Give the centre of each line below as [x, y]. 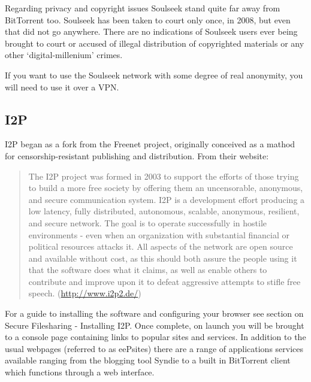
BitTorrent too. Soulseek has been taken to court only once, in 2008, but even [148, 19]
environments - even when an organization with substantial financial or [159, 234]
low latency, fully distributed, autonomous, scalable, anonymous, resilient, [164, 211]
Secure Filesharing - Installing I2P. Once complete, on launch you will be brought [155, 325]
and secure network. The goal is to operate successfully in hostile [148, 222]
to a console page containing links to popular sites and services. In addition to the [155, 337]
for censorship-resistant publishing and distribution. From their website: [137, 155]
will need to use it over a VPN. [62, 87]
